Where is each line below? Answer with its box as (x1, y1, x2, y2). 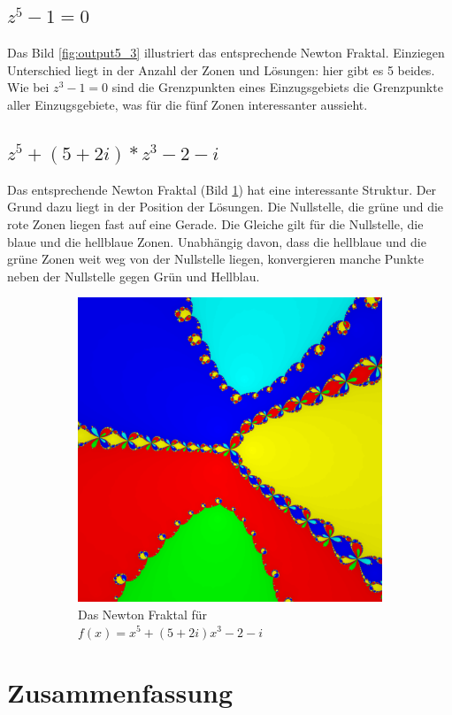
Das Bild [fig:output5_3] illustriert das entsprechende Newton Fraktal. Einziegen (7, 43, 445, 62)
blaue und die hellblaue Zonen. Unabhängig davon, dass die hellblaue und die (7, 232, 426, 250)
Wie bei (7, 78, 50, 96)
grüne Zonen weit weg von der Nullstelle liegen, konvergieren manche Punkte (7, 250, 424, 268)
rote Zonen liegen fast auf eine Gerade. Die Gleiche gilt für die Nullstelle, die (7, 214, 424, 233)
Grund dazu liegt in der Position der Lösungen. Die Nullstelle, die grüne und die (7, 197, 444, 216)
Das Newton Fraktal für (78, 604, 208, 623)
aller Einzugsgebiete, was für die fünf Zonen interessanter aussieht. (7, 95, 368, 113)
